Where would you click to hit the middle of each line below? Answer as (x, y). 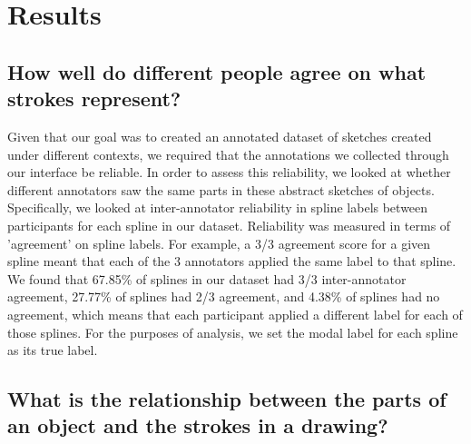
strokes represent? (94, 99)
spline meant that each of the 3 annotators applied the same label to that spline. (232, 261)
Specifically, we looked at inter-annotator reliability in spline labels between (218, 207)
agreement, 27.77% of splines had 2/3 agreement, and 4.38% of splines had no (224, 296)
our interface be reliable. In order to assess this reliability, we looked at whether (229, 172)
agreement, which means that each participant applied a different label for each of (235, 314)
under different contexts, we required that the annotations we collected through (228, 154)
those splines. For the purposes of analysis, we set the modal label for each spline (233, 332)
